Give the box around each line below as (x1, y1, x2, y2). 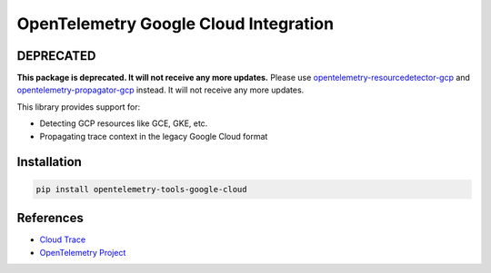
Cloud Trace (39, 234, 86, 245)
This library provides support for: (16, 101, 141, 112)
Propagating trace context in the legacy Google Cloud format (39, 131, 268, 141)
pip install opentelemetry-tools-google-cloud (35, 184, 247, 194)
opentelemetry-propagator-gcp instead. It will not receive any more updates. (16, 84, 305, 95)
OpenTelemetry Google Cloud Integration (16, 14, 335, 34)
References (16, 210, 84, 226)
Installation (16, 154, 82, 170)
